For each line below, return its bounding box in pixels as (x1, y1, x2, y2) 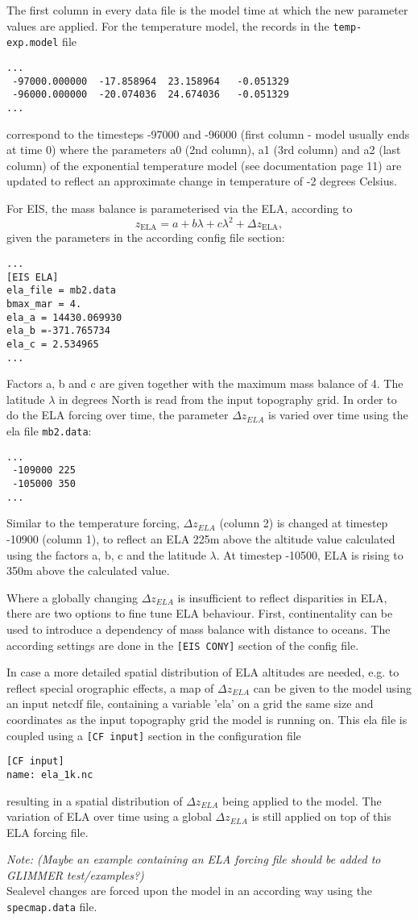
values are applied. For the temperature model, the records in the (6, 17, 329, 34)
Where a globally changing (6, 589, 139, 606)
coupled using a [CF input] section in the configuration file (6, 726, 301, 743)
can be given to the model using (253, 679, 412, 696)
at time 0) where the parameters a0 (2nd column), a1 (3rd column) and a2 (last (6, 141, 401, 158)
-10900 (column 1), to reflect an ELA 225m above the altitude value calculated (6, 530, 395, 547)
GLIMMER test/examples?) (6, 866, 144, 883)
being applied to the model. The (222, 792, 382, 809)
